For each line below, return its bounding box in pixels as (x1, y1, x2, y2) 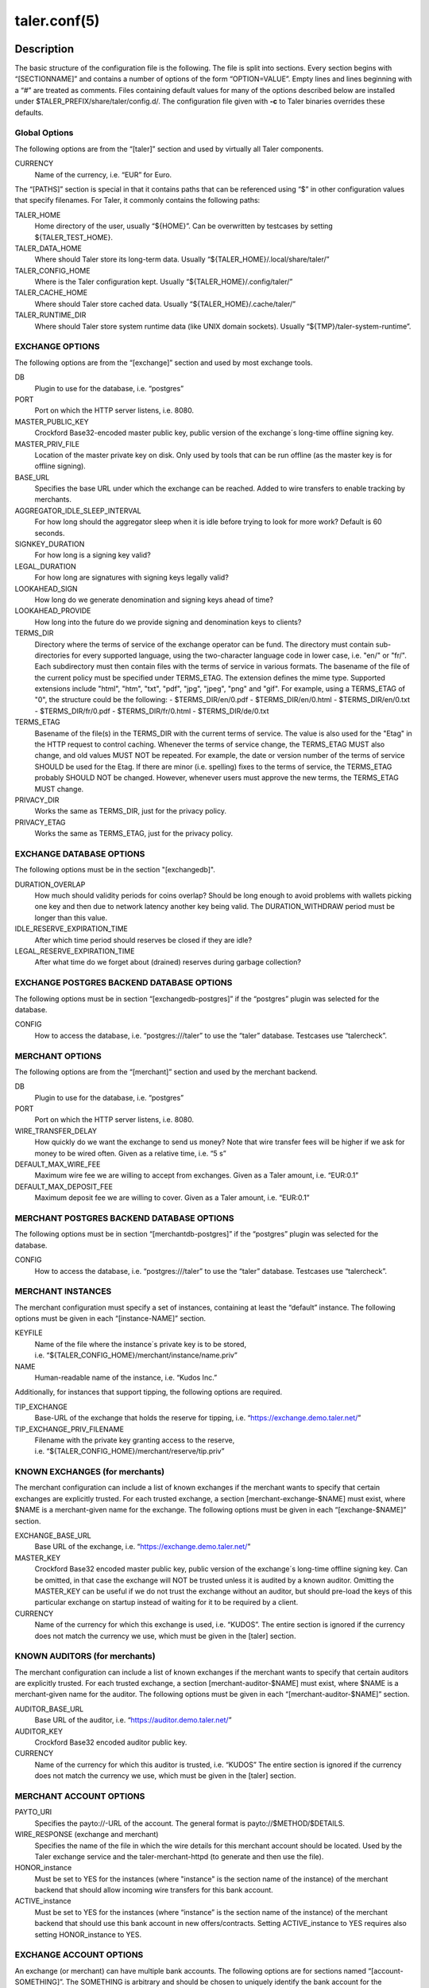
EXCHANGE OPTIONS (14, 341, 100, 352)
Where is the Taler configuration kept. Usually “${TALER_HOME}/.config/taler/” (34, 277, 293, 286)
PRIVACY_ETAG (14, 817, 67, 827)
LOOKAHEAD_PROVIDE (14, 606, 91, 615)
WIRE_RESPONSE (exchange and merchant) (14, 1830, 159, 1839)
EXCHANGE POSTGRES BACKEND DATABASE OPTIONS (14, 977, 233, 988)
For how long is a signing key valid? (34, 550, 151, 560)
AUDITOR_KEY (14, 1726, 64, 1736)
